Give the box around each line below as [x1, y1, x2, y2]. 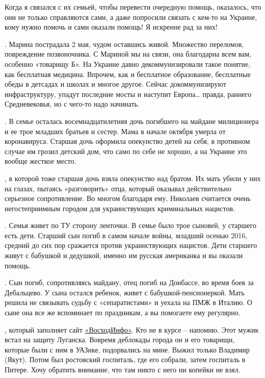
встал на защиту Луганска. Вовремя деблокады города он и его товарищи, [5, 334, 235, 345]
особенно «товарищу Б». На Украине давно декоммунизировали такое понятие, [5, 58, 251, 69]
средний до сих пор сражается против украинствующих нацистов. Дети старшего [5, 240, 257, 250]
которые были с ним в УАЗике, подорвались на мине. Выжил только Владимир [5, 344, 250, 355]
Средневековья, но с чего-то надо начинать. [5, 98, 140, 109]
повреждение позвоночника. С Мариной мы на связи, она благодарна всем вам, [5, 48, 252, 59]
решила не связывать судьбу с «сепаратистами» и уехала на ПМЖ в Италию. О [5, 297, 252, 308]
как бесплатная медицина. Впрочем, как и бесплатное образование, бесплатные [5, 68, 251, 79]
